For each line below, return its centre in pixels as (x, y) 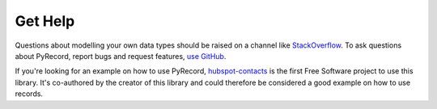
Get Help (45, 21)
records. (29, 94)
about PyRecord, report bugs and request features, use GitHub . (121, 56)
